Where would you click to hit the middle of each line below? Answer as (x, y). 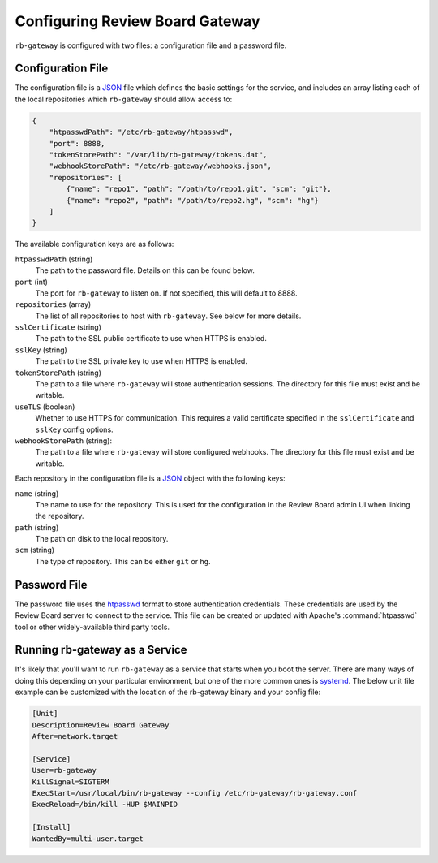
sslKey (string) (41, 350)
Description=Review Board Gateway (101, 725)
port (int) (32, 282)
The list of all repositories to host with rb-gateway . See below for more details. (168, 316)
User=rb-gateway (64, 770)
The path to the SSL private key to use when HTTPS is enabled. (141, 361)
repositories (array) (53, 304)
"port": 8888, (77, 143)
